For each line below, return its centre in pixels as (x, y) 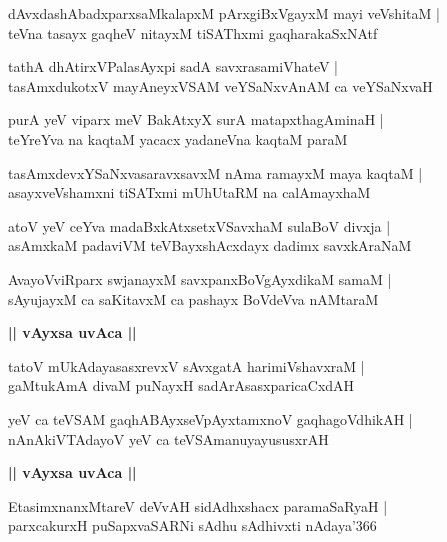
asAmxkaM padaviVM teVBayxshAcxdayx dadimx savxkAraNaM (210, 245)
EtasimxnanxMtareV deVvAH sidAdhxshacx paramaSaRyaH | (198, 505)
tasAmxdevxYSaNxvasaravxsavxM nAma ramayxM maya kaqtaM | (215, 172)
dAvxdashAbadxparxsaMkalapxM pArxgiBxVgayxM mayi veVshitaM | (224, 13)
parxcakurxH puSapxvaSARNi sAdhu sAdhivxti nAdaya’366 (192, 525)
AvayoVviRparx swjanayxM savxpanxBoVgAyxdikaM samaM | (200, 278)
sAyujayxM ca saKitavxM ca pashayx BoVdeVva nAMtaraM (193, 298)
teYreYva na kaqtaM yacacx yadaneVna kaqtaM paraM (178, 138)
